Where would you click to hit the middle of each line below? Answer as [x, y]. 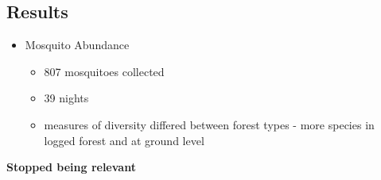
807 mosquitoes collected [104, 71]
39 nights [66, 98]
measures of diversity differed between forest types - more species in [209, 124]
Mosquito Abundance [77, 45]
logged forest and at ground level [124, 140]
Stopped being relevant [71, 167]
